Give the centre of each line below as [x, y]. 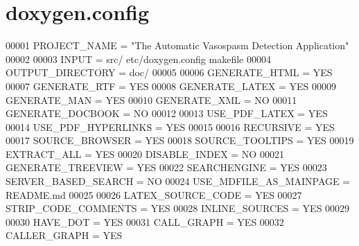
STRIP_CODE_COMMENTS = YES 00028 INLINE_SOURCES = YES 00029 [178, 208]
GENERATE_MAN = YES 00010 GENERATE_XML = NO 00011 [151, 99]
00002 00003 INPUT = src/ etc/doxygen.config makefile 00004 [138, 59]
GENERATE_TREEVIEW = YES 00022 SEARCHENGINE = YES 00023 [166, 167]
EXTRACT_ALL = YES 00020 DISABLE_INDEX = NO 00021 [145, 153]
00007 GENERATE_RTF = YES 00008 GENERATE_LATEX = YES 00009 [171, 86]
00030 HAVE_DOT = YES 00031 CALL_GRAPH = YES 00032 [145, 221]
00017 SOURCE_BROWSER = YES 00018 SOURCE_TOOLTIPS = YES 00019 [180, 140]
